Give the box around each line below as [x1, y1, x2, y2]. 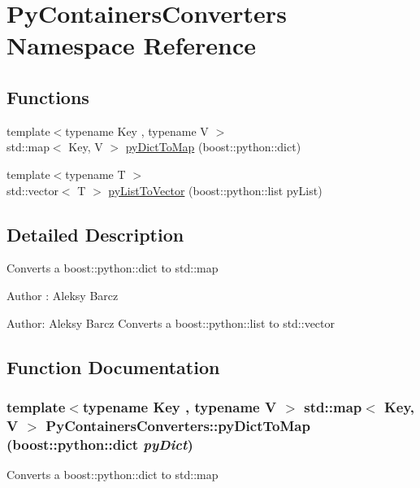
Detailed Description [6, 221, 184, 246]
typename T [65, 165, 126, 182]
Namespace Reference [6, 28, 256, 62]
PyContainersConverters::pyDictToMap [45, 415, 310, 435]
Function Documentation [6, 354, 220, 379]
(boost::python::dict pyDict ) [6, 434, 193, 454]
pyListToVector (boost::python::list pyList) [108, 181, 323, 198]
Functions [6, 84, 89, 109]
